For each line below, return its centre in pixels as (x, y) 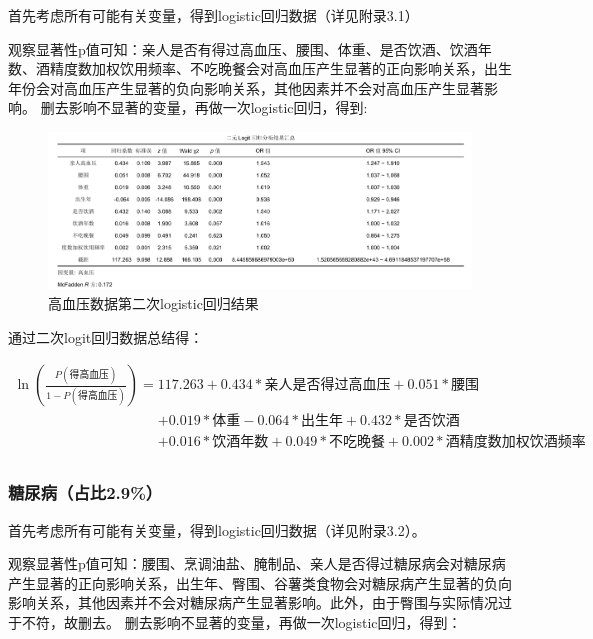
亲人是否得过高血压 (327, 385)
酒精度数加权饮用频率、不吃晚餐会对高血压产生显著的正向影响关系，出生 (273, 68)
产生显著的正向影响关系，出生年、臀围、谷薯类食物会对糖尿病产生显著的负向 (260, 582)
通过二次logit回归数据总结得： (106, 336)
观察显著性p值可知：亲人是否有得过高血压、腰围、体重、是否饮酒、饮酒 (243, 48)
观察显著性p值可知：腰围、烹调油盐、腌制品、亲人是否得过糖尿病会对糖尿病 (257, 563)
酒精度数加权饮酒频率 (515, 442)
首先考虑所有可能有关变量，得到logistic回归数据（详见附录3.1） (213, 15)
